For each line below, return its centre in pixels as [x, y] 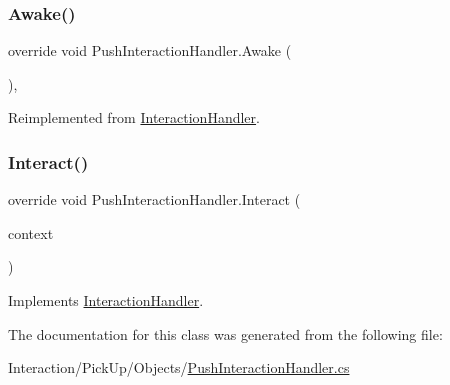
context [31, 232]
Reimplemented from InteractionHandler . [134, 117]
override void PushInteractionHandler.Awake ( [150, 50]
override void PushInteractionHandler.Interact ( [154, 199]
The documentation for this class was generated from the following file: [225, 333]
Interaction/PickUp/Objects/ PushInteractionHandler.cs [179, 367]
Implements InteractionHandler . [106, 300]
